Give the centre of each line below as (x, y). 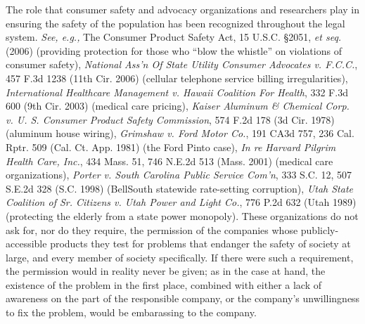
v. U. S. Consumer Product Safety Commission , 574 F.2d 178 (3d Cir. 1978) (170, 119)
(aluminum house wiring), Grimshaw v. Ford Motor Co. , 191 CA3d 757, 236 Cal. (180, 133)
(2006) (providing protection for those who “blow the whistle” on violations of (174, 50)
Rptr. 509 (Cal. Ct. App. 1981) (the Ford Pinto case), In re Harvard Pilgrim (171, 147)
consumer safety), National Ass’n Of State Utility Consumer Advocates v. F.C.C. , (182, 64)
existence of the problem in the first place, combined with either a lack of (164, 284)
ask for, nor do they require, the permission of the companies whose (152, 229)
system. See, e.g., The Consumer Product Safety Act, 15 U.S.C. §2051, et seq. (174, 37)
